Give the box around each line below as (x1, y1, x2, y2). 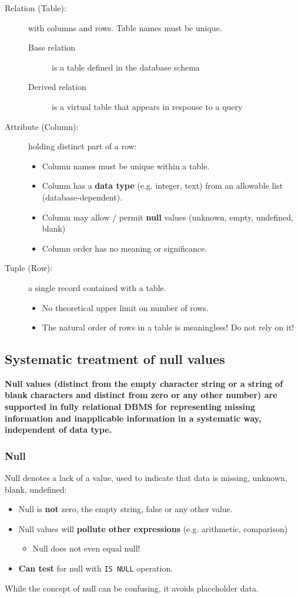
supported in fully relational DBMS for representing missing (5, 400, 256, 413)
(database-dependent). (42, 191, 123, 203)
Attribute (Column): (5, 120, 79, 132)
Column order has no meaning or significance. (42, 242, 207, 254)
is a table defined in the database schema (52, 61, 200, 73)
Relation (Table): (5, 2, 66, 14)
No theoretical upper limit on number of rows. (42, 301, 209, 313)
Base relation (28, 41, 76, 54)
